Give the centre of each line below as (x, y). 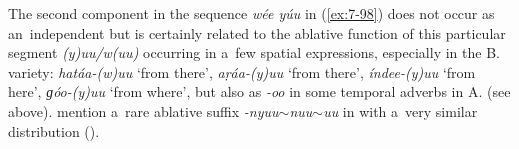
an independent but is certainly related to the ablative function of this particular (257, 32)
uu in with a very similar (400, 110)
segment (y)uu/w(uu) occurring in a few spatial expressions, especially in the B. (254, 52)
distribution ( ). (54, 130)
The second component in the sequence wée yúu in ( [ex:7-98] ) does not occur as (251, 13)
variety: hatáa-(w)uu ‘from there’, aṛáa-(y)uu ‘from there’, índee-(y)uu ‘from (242, 71)
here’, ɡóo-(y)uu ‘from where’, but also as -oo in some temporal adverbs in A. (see (259, 91)
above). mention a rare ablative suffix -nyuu (143, 110)
